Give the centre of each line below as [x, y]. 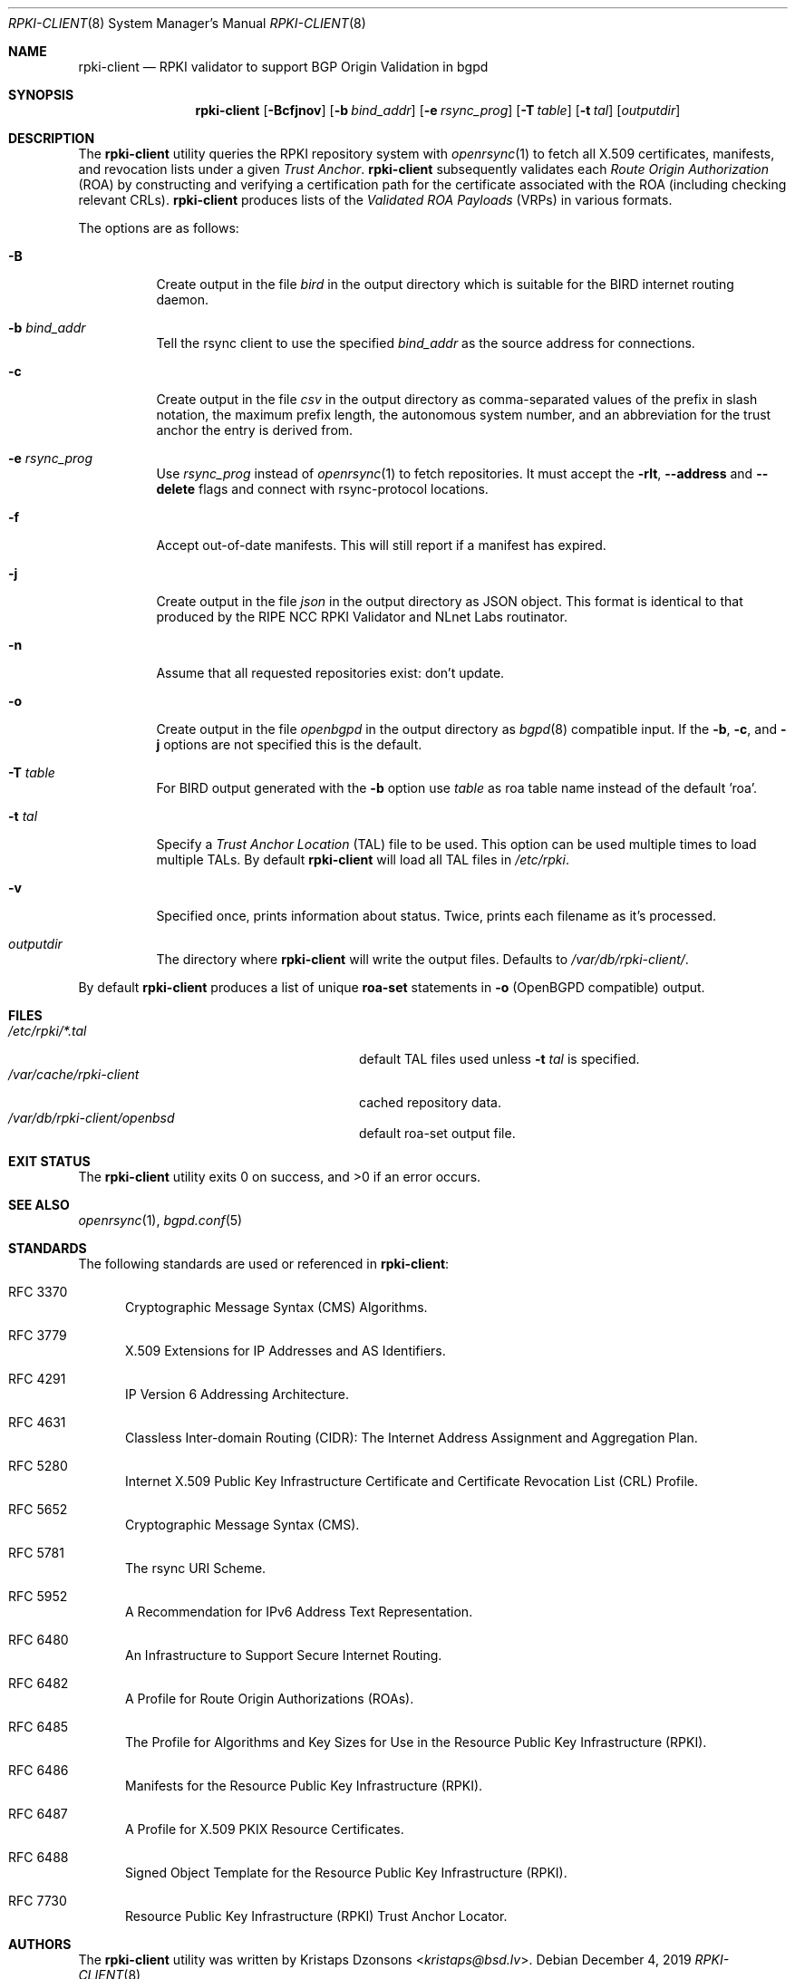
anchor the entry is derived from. [255, 430]
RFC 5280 [38, 1466]
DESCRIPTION [52, 138]
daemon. [182, 299]
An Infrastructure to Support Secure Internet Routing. [284, 1655]
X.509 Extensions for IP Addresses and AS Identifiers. [286, 1351]
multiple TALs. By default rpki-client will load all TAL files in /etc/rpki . [363, 859]
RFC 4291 [37, 1379]
